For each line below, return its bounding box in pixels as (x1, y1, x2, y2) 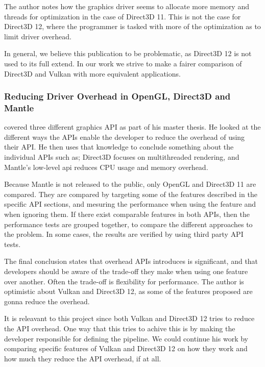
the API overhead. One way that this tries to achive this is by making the (4, 323, 235, 333)
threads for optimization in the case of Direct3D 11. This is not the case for (4, 11, 241, 21)
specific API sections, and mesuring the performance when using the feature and (4, 199, 256, 209)
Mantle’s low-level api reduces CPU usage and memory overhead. (4, 161, 208, 172)
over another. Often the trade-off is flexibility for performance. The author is (4, 276, 244, 286)
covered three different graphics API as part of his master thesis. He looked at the (4, 121, 261, 132)
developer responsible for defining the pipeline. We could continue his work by (4, 333, 248, 344)
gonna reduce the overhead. (4, 296, 90, 306)
